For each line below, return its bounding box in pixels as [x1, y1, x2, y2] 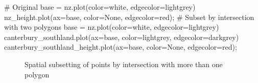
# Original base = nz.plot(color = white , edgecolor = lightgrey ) [4, 2, 196, 12]
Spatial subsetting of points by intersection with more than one [25, 58, 223, 69]
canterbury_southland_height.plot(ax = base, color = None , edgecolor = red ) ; [4, 42, 237, 52]
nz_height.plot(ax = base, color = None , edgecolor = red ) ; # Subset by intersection [4, 11, 254, 22]
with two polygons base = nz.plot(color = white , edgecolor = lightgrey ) [4, 22, 219, 32]
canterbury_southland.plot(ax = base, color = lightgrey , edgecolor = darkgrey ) [4, 31, 239, 42]
